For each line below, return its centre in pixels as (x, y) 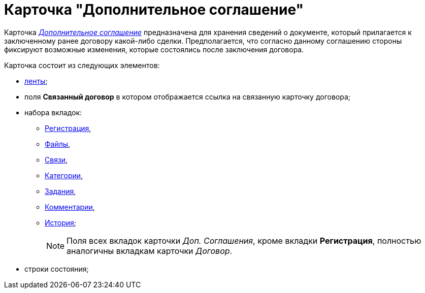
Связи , (56, 159)
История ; (61, 222)
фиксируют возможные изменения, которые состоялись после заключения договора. (154, 49)
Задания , (60, 191)
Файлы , (58, 144)
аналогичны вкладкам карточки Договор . (150, 251)
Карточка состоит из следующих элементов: (82, 65)
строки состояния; (57, 269)
